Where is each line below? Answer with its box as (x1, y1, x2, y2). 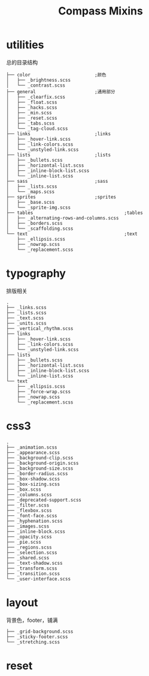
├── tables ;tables (6, 209, 144, 216)
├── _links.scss (6, 304, 47, 310)
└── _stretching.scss (6, 639, 60, 645)
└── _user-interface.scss (6, 576, 71, 582)
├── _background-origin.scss (6, 460, 79, 466)
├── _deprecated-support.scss (6, 497, 82, 503)
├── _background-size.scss (6, 465, 74, 472)
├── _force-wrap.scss (17, 389, 71, 395)
